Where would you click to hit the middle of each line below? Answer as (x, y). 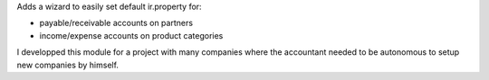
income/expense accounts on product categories (131, 35)
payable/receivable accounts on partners (116, 23)
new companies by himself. (68, 65)
